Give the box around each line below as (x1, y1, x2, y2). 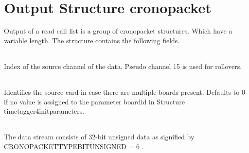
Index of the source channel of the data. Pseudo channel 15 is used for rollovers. (4, 61, 242, 71)
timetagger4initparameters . (4, 106, 85, 116)
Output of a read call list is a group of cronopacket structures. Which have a (4, 26, 232, 36)
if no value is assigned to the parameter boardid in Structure (4, 96, 185, 106)
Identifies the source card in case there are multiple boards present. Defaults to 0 (4, 87, 245, 97)
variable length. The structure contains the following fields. (4, 35, 180, 45)
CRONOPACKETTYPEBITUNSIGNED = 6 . (4, 141, 144, 152)
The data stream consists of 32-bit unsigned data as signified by (4, 132, 195, 142)
